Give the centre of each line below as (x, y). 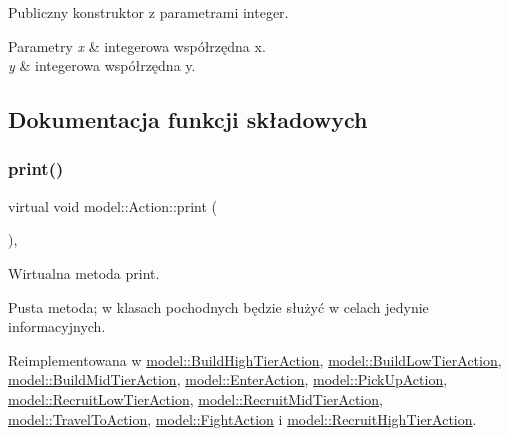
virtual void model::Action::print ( (112, 205)
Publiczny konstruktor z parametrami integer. (148, 12)
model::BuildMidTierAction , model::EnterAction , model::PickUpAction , (228, 379)
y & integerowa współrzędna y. (102, 65)
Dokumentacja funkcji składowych (188, 119)
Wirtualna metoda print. (84, 272)
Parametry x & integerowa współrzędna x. (137, 45)
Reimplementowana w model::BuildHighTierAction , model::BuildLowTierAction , (255, 359)
